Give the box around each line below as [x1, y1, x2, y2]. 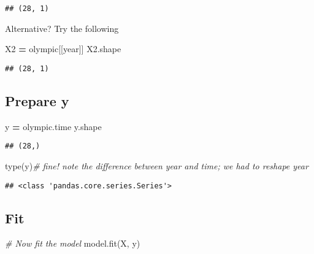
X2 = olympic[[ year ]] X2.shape [5, 42, 121, 55]
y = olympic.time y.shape [5, 120, 102, 133]
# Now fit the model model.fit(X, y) [5, 237, 140, 250]
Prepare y [5, 91, 69, 110]
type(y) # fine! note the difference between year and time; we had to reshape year [5, 159, 308, 172]
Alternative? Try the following [5, 21, 119, 34]
